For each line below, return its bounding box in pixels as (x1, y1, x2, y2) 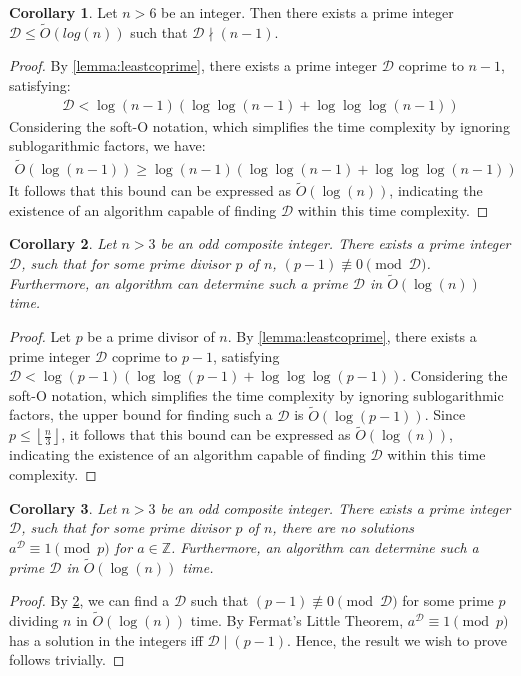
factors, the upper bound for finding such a (9, 404, 273, 425)
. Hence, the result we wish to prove (287, 629, 508, 650)
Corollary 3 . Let (9, 497, 117, 518)
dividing (9, 610, 59, 631)
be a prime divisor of (87, 326, 215, 347)
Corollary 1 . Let (9, 2, 118, 22)
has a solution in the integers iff (9, 629, 203, 650)
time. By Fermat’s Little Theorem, (190, 610, 404, 631)
